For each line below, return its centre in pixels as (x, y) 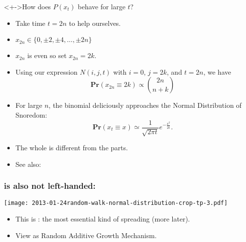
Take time (30, 23)
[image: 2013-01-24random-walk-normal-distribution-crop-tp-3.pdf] (116, 203)
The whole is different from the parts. (72, 148)
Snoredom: (31, 114)
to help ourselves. (95, 23)
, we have (217, 71)
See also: (28, 164)
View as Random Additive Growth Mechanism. (86, 235)
